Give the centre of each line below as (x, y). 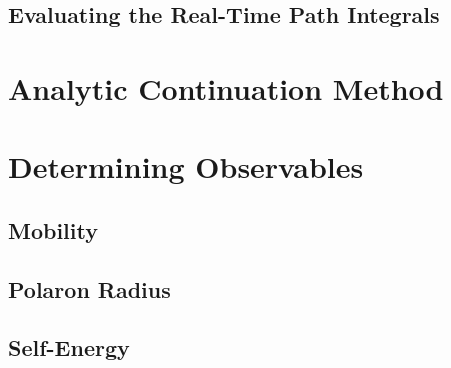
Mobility (53, 229)
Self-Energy (69, 347)
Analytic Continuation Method (226, 87)
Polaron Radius (89, 288)
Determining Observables (186, 166)
